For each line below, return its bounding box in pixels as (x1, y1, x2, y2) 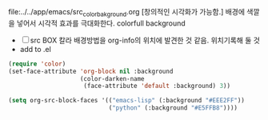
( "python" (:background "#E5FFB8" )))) (108, 104, 238, 112)
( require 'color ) (8, 59, 66, 68)
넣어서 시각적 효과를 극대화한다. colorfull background (16, 18, 186, 28)
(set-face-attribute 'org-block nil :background (8, 67, 174, 75)
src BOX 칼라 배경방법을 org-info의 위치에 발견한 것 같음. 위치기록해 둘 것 (30, 35, 260, 45)
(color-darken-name (79, 74, 146, 82)
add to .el (19, 44, 52, 54)
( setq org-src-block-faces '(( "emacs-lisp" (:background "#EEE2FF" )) (8, 97, 246, 105)
